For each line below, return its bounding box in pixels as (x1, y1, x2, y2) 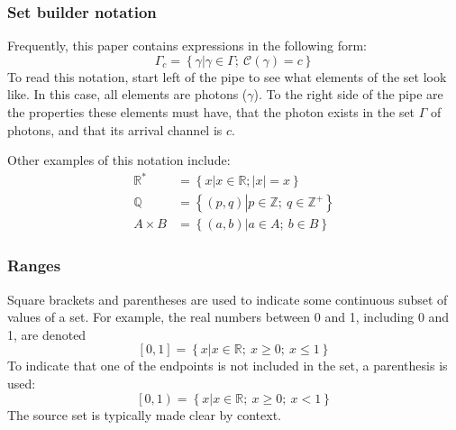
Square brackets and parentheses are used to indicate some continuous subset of (7, 289, 448, 308)
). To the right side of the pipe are (253, 85, 443, 104)
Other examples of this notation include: (7, 151, 231, 169)
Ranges (7, 254, 61, 277)
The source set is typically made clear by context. (7, 405, 281, 424)
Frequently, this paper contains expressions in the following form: (7, 36, 367, 55)
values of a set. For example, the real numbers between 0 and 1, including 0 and (7, 307, 450, 326)
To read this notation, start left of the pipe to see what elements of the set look (7, 67, 447, 86)
